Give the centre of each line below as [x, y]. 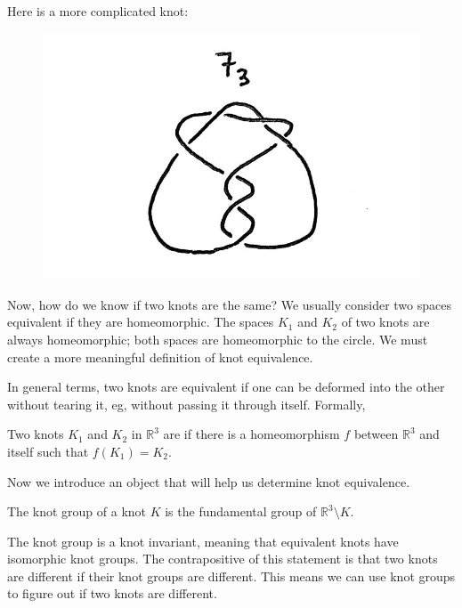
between [376, 434]
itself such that [48, 451]
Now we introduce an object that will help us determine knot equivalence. [209, 481]
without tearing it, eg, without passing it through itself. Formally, [186, 404]
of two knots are [385, 322]
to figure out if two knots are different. [112, 593]
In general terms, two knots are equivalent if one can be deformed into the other [226, 387]
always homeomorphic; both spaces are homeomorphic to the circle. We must [218, 339]
